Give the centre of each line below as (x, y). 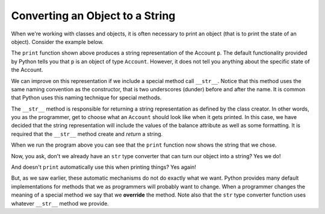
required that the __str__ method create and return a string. (87, 134)
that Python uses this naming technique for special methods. (86, 98)
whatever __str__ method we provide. (60, 203)
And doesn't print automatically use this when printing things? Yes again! (104, 167)
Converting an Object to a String (93, 16)
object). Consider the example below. (57, 41)
